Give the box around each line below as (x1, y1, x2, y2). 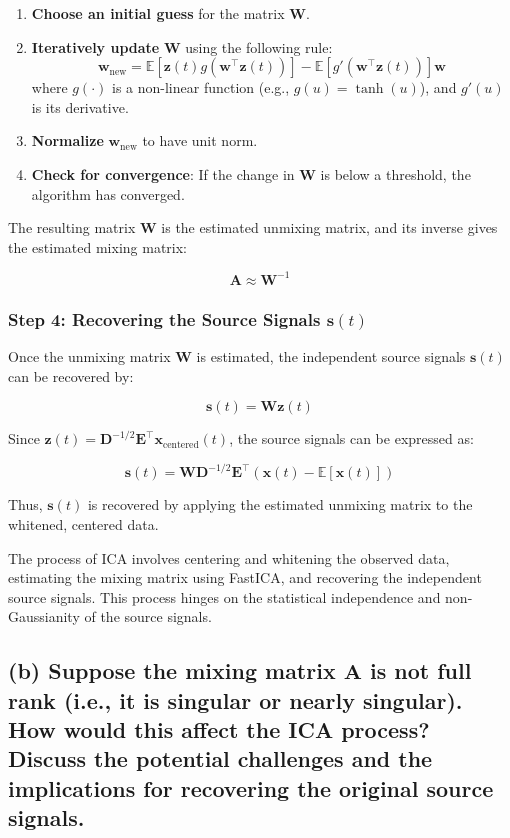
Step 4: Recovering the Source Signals (8, 306, 321, 331)
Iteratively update (31, 36, 160, 57)
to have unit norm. (142, 130, 258, 151)
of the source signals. (84, 606, 212, 627)
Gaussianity (8, 606, 80, 627)
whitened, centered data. (8, 513, 159, 534)
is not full (370, 655, 472, 686)
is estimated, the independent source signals (196, 346, 466, 367)
